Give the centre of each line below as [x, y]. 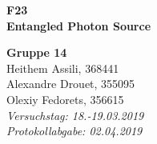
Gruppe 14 [37, 52]
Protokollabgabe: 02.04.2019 [74, 131]
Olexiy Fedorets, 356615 [65, 99]
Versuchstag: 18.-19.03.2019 [75, 115]
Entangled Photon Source [79, 25]
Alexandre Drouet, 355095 [71, 84]
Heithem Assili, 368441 [63, 68]
